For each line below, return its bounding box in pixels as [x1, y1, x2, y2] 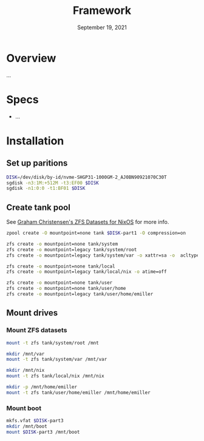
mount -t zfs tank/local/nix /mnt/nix [6, 373, 104, 379]
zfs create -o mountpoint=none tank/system [6, 241, 118, 247]
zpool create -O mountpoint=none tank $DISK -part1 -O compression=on [6, 230, 186, 237]
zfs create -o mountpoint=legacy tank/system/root [6, 246, 137, 252]
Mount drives [6, 308, 58, 318]
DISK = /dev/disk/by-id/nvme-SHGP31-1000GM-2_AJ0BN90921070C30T [6, 174, 167, 180]
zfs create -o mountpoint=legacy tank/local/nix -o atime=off [6, 269, 167, 275]
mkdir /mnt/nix [6, 368, 45, 374]
